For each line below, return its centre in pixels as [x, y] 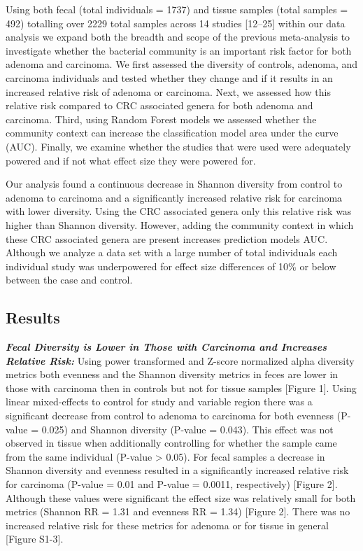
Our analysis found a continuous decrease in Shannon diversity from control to [174, 184]
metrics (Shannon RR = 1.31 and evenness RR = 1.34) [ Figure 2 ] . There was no [178, 511]
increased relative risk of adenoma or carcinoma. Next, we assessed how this [168, 91]
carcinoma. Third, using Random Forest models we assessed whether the [161, 119]
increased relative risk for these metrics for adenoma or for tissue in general [167, 525]
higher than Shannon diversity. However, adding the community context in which [180, 224]
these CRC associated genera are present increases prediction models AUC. [167, 238]
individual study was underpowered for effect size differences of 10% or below [171, 266]
